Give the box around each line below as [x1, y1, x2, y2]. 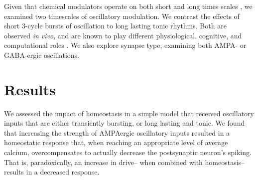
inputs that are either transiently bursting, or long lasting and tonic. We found [4, 118, 245, 128]
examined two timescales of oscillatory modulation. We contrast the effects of [4, 10, 240, 21]
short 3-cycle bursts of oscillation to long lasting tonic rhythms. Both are [4, 20, 227, 31]
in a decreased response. [26, 167, 100, 177]
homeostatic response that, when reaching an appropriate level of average [4, 137, 228, 148]
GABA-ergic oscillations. [4, 49, 79, 60]
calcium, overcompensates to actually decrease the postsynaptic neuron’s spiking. [4, 147, 252, 158]
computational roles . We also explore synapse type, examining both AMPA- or [4, 40, 247, 50]
